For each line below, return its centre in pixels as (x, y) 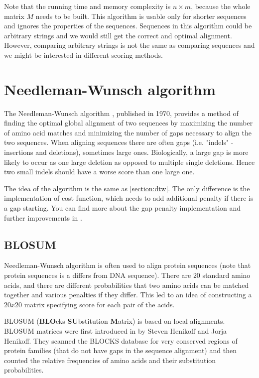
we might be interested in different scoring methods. (83, 55)
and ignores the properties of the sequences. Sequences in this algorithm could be (128, 26)
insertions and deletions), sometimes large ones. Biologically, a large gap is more (126, 152)
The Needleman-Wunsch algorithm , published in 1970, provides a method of (121, 113)
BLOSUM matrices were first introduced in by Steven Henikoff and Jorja (115, 330)
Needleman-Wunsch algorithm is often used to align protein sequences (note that (128, 265)
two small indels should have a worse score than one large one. (99, 172)
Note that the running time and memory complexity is (87, 6)
